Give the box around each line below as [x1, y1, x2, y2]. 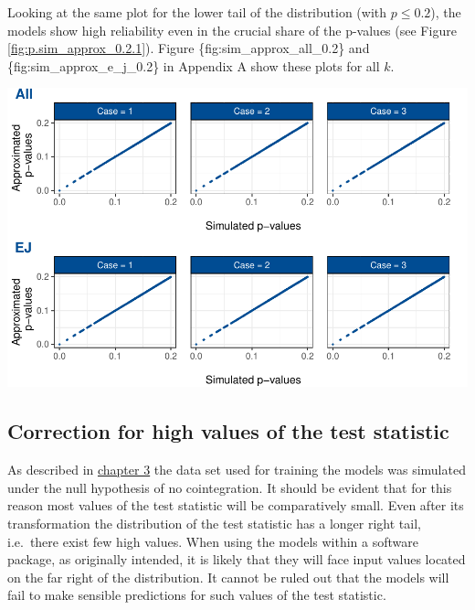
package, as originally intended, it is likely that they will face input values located [7, 550, 466, 569]
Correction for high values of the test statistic [7, 417, 449, 445]
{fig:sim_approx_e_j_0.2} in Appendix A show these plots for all [7, 56, 380, 75]
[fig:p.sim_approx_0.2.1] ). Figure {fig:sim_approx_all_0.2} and [7, 38, 370, 58]
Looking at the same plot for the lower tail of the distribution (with [7, 3, 387, 21]
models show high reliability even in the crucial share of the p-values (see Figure [7, 20, 457, 39]
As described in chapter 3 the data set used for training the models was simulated [7, 460, 466, 479]
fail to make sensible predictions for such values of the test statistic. [7, 585, 386, 605]
